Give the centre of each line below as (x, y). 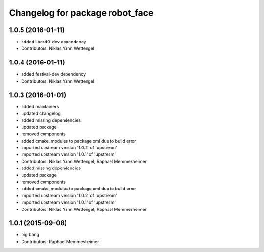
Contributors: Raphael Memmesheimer (60, 241)
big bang (30, 235)
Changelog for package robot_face (81, 13)
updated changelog (41, 114)
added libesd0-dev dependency (54, 42)
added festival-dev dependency (54, 74)
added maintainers (40, 106)
